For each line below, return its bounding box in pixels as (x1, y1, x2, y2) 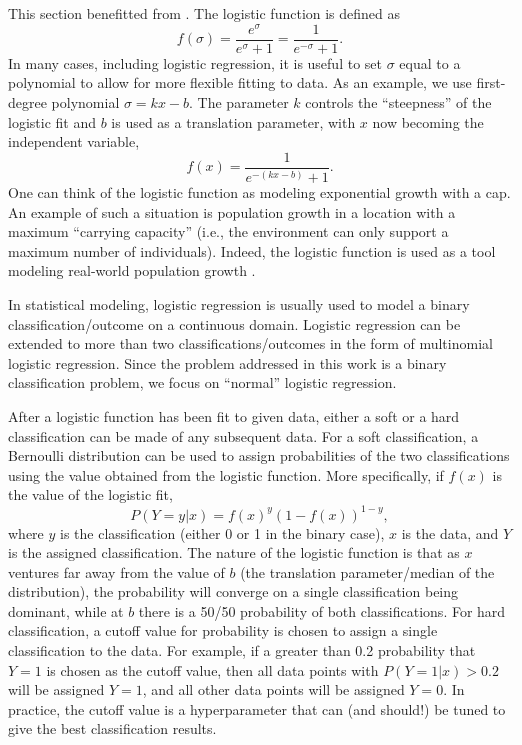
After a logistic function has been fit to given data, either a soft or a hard (8, 406, 460, 427)
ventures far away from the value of (8, 561, 225, 582)
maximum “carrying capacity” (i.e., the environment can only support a (8, 221, 449, 242)
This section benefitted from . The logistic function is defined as (8, 3, 401, 23)
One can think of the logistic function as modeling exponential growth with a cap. (8, 182, 511, 203)
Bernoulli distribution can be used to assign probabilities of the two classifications (8, 445, 510, 466)
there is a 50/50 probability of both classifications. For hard (138, 600, 506, 621)
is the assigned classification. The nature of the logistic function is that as (8, 542, 460, 563)
